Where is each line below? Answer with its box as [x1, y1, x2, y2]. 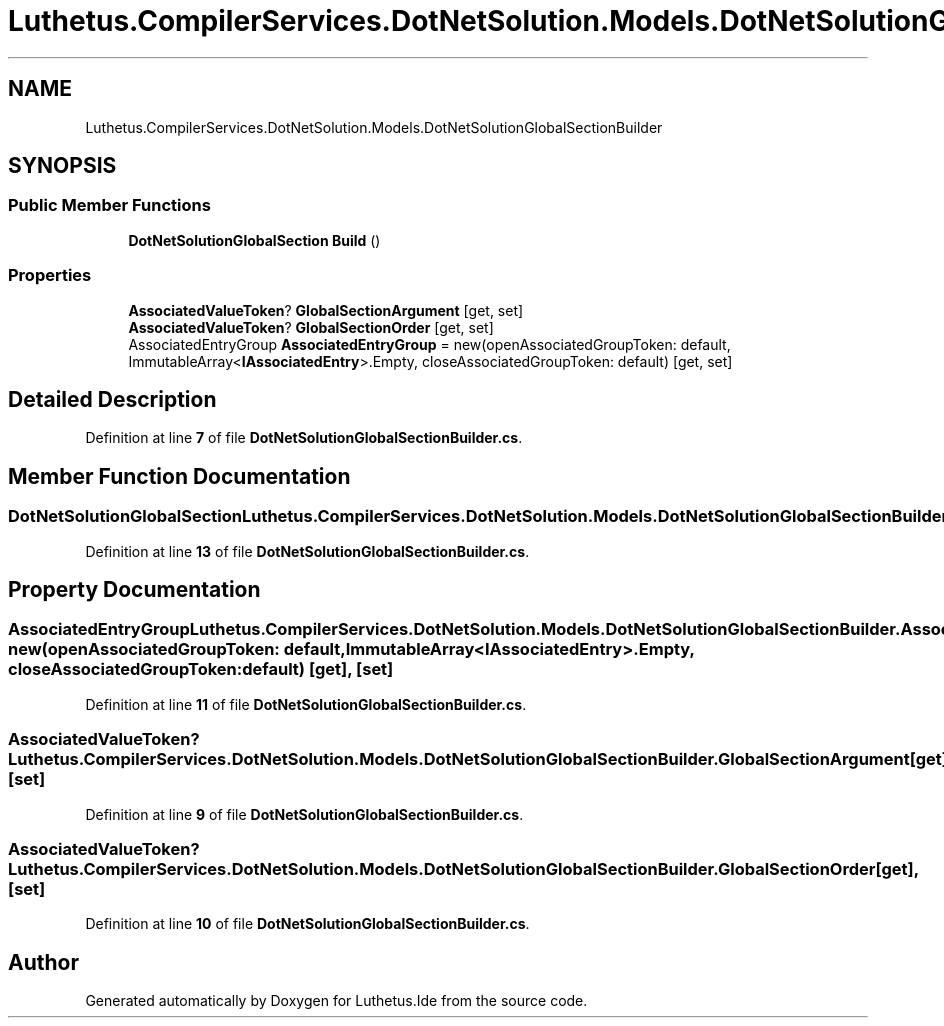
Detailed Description [8, 386, 217, 412]
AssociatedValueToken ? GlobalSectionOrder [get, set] [128, 318, 494, 336]
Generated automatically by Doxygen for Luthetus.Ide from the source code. [85, 992, 588, 1010]
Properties [8, 265, 92, 286]
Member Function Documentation [8, 463, 351, 489]
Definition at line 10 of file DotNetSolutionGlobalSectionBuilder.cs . [85, 915, 530, 933]
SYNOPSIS [8, 153, 117, 179]
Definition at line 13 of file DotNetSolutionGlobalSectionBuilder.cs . [85, 542, 530, 560]
